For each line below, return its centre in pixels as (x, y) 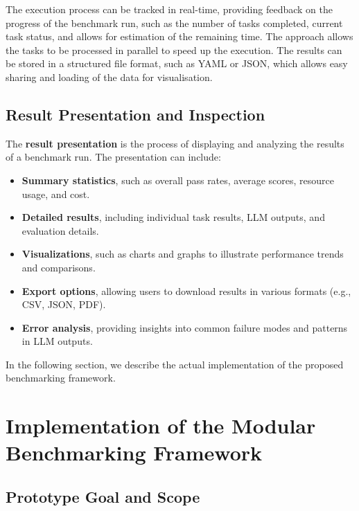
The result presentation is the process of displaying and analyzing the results (175, 143)
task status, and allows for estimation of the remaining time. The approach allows (179, 36)
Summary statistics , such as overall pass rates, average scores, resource (178, 180)
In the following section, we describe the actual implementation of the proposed (175, 364)
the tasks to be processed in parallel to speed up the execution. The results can (174, 50)
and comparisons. (59, 267)
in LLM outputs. (57, 341)
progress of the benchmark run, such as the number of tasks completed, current (174, 23)
